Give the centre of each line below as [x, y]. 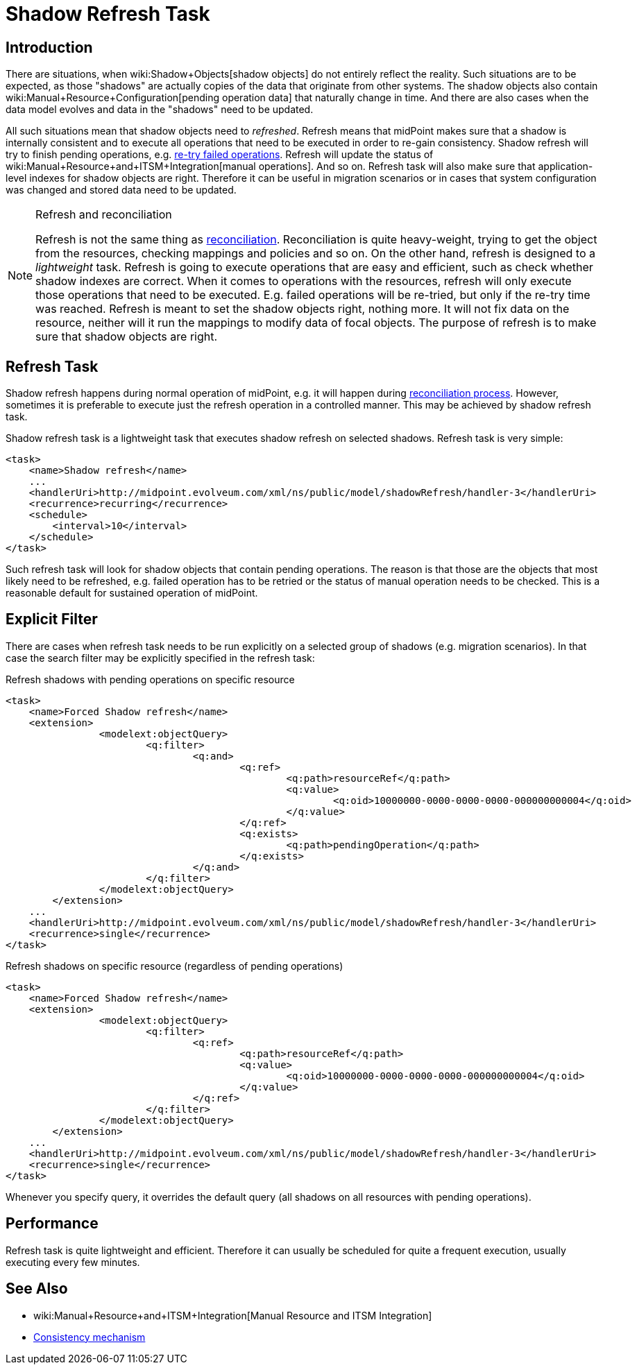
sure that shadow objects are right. [127, 337]
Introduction [49, 47]
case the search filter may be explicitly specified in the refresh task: [160, 658]
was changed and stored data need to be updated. [121, 190]
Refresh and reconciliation [104, 215]
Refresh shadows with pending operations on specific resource [150, 679]
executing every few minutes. [73, 1262]
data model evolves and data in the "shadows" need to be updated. [160, 110]
